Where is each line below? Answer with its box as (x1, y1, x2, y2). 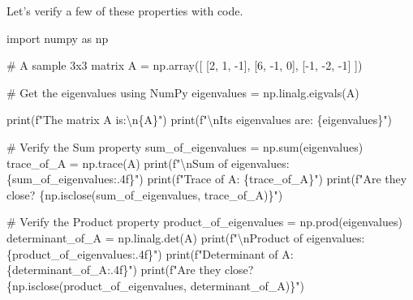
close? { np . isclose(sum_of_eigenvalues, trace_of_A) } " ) (6, 186, 283, 203)
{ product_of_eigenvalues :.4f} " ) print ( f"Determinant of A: (6, 245, 294, 262)
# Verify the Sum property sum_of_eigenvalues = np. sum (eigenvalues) (6, 138, 364, 155)
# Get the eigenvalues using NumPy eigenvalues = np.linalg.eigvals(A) (6, 84, 359, 101)
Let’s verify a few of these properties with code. (6, 2, 243, 19)
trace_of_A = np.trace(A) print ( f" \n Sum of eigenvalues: (6, 154, 290, 171)
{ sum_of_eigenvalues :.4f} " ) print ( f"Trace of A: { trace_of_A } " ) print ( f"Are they (6, 170, 407, 187)
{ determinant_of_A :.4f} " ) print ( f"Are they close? (6, 261, 254, 278)
